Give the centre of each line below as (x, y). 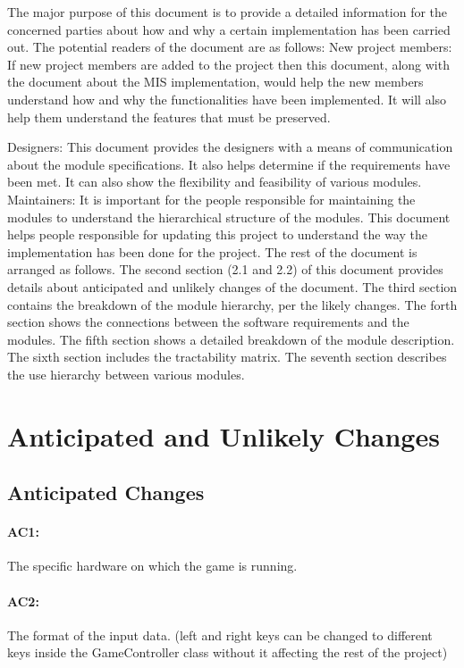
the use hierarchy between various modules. (126, 374)
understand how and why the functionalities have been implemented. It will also (227, 99)
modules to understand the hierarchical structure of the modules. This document (229, 217)
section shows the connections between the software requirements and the (208, 322)
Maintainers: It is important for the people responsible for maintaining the (211, 199)
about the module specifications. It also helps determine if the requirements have (229, 164)
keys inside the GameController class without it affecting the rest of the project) (228, 652)
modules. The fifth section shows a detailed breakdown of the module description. (231, 339)
